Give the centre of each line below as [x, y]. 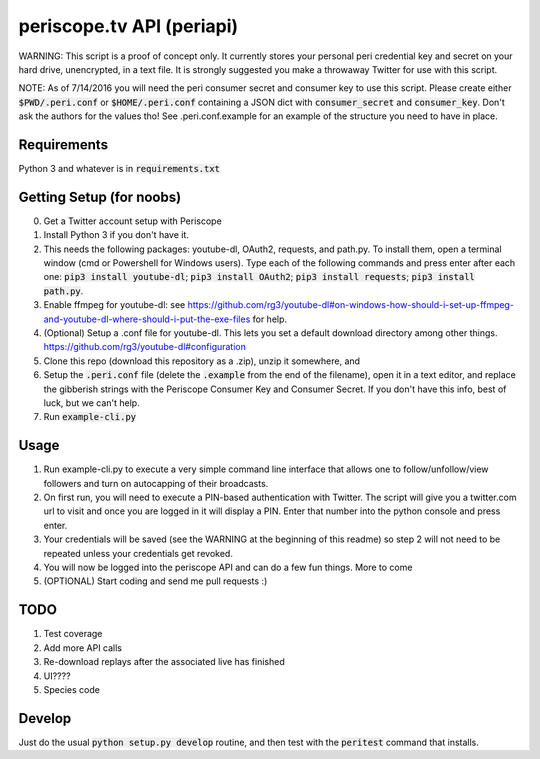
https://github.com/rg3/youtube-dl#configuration [145, 347]
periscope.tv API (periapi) [128, 26]
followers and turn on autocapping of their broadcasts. [156, 483]
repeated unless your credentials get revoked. [138, 553]
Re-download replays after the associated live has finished [164, 662]
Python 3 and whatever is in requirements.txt [119, 169]
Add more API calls [83, 647]
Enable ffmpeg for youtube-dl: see [114, 305]
